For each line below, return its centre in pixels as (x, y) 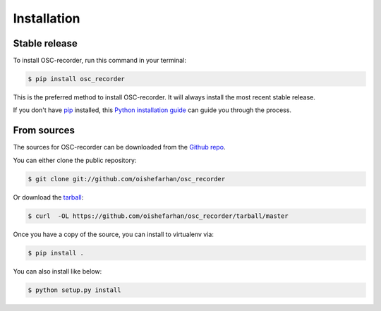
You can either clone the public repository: (75, 160)
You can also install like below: (58, 271)
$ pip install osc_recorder (76, 79)
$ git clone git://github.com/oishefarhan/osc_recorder (127, 179)
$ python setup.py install (74, 290)
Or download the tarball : (48, 197)
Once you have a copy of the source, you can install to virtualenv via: (114, 234)
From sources (44, 130)
